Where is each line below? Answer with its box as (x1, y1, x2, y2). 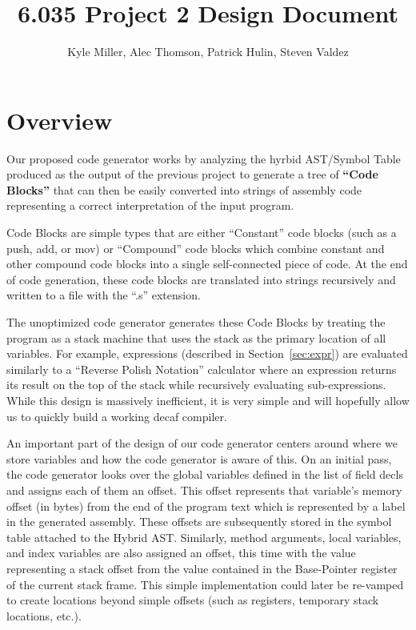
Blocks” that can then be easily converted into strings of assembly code (6, 181, 362, 198)
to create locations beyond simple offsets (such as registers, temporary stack (6, 592, 379, 608)
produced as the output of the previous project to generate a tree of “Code (6, 166, 378, 183)
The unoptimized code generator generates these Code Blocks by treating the (6, 314, 386, 330)
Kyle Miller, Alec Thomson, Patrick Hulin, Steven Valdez (67, 43, 349, 60)
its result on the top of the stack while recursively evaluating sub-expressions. (6, 376, 386, 393)
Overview (6, 103, 113, 136)
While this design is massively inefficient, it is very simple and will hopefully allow (6, 391, 410, 408)
